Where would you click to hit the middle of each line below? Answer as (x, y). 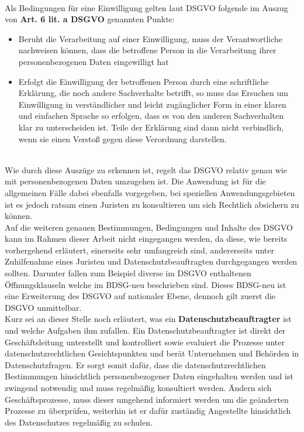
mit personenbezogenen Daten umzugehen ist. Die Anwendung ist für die (135, 181)
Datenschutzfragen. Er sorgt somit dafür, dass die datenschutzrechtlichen (135, 364)
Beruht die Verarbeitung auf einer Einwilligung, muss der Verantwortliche (150, 38)
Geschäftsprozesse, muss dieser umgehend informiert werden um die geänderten (147, 399)
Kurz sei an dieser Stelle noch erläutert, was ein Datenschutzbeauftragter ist (148, 319)
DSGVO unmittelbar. (43, 307)
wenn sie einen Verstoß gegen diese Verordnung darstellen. (122, 138)
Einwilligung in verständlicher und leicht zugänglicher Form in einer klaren (152, 104)
